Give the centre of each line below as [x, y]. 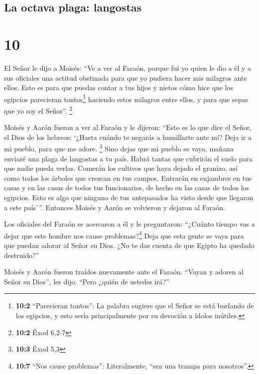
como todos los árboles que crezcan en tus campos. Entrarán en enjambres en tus [128, 178]
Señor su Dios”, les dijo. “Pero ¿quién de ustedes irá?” [87, 281]
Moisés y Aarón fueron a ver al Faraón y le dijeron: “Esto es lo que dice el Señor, [128, 127]
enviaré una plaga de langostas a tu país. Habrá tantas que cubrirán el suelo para [128, 158]
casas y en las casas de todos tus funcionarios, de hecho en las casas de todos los [127, 187]
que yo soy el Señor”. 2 [38, 110]
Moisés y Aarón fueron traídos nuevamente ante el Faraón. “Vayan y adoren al [124, 272]
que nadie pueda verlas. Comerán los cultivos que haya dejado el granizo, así [121, 168]
